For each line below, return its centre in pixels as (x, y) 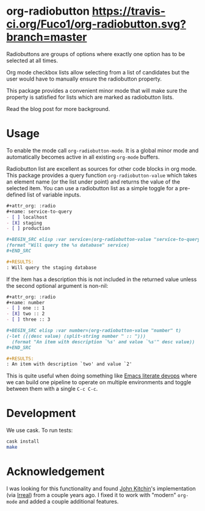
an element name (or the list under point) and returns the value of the (93, 182)
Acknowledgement (56, 472)
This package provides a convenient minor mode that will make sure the (97, 90)
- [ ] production (28, 229)
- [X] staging (24, 223)
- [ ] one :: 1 (26, 308)
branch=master (47, 37)
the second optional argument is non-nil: (57, 285)
